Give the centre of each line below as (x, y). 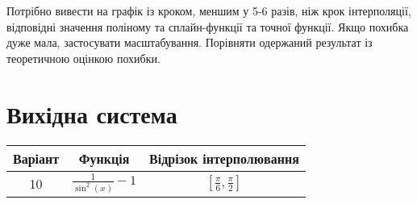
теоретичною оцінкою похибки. (83, 58)
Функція (104, 158)
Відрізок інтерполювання (224, 158)
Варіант (36, 158)
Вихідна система (92, 113)
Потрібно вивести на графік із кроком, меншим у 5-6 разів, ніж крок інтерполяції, (209, 10)
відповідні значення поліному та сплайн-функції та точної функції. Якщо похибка (208, 26)
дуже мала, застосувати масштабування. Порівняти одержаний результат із (190, 42)
